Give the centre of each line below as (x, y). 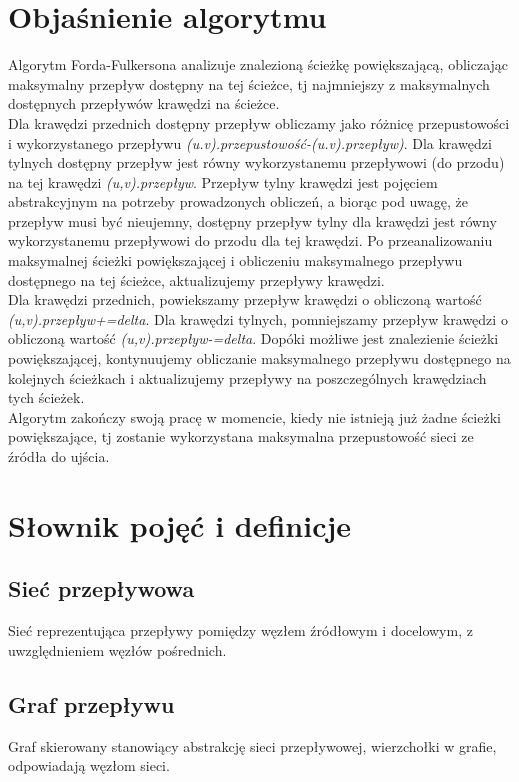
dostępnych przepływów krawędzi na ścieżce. (144, 103)
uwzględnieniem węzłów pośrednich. (117, 649)
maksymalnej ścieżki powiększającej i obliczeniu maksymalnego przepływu (235, 260)
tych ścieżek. (46, 397)
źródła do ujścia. (59, 456)
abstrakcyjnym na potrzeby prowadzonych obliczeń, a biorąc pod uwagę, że (238, 201)
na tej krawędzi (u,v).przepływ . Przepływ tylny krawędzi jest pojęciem (223, 181)
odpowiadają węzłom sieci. (89, 765)
